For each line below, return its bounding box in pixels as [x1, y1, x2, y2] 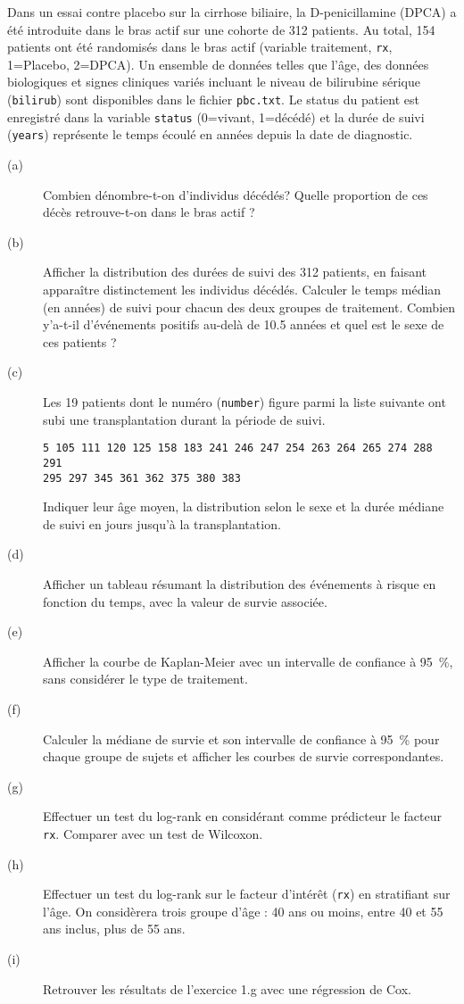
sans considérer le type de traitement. [43, 669, 248, 688]
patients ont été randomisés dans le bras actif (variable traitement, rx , [7, 37, 393, 56]
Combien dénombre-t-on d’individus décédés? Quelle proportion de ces [43, 185, 428, 203]
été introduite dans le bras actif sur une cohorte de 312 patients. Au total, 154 [7, 20, 435, 38]
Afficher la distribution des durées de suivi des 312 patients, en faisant [43, 262, 427, 281]
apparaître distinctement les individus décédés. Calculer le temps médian [43, 279, 442, 298]
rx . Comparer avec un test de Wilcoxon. [43, 824, 263, 842]
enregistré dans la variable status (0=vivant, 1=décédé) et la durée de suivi [7, 107, 425, 126]
